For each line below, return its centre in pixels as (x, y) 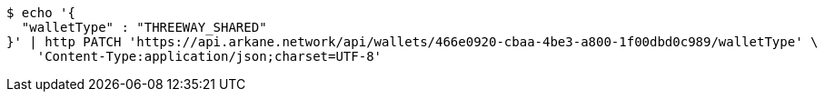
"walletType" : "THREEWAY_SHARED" (144, 27)
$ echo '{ (41, 13)
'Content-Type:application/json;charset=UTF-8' (209, 56)
